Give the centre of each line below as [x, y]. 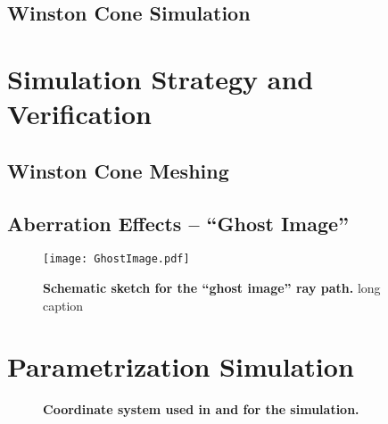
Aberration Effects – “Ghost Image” [178, 223]
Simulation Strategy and [161, 78]
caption [63, 305]
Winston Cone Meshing [118, 170]
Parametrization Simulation [181, 366]
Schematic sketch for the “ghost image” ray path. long [212, 287]
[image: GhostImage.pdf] [116, 259]
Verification [79, 114]
